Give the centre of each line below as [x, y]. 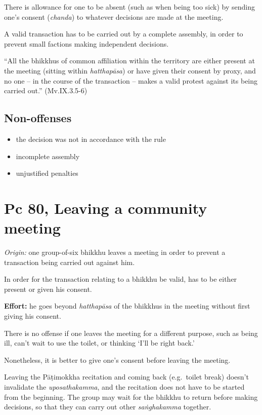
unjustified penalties [47, 173]
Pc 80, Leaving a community [106, 207]
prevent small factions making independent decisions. [86, 43]
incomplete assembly [48, 156]
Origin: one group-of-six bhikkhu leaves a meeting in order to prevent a [115, 252]
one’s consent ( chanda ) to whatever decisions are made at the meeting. [114, 16]
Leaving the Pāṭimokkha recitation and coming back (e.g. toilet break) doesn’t [126, 377]
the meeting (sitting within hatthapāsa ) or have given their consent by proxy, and [130, 70]
